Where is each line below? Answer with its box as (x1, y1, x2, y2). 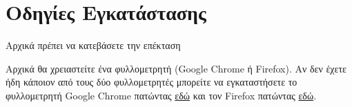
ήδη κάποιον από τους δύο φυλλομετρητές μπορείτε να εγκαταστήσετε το (6, 75, 297, 89)
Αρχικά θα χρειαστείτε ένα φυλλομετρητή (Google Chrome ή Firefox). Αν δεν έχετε (6, 61, 346, 75)
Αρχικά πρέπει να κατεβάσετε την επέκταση (6, 38, 181, 52)
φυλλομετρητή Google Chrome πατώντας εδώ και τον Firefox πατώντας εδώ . (6, 88, 317, 102)
